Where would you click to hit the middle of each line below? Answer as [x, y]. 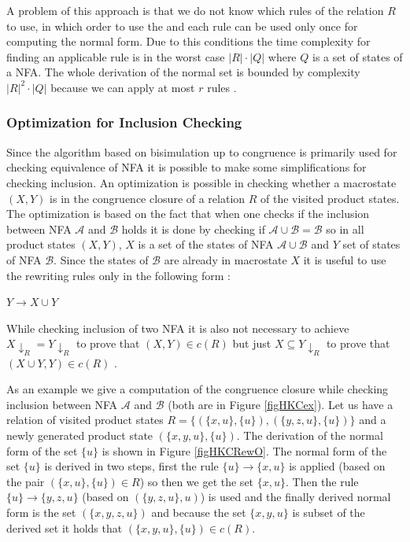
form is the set [41, 512]
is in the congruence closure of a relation [148, 198]
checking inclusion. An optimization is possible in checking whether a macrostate [201, 182]
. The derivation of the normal [310, 435]
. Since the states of [101, 259]
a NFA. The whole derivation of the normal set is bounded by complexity [183, 72]
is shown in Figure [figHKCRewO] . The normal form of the [244, 450]
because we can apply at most [123, 87]
